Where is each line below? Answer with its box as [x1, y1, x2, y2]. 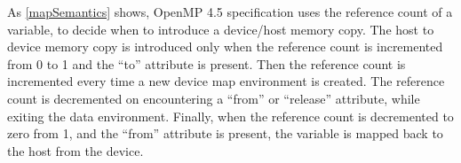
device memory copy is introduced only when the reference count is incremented [7, 37, 443, 56]
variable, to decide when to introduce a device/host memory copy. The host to [7, 19, 434, 38]
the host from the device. [7, 141, 144, 159]
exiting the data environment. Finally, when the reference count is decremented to [7, 106, 454, 125]
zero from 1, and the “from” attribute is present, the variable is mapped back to [7, 124, 443, 143]
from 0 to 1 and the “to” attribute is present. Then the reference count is [7, 54, 406, 73]
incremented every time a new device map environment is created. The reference [7, 72, 445, 90]
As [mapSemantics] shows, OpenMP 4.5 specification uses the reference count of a [7, 3, 453, 20]
